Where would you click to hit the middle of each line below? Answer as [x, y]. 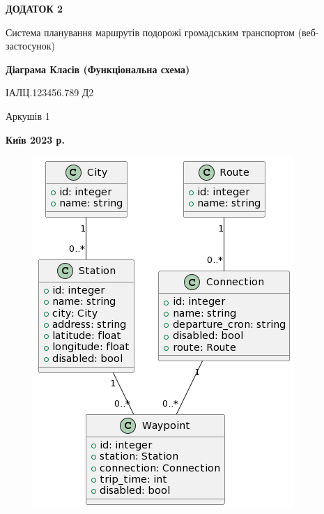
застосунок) [31, 46]
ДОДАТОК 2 [34, 8]
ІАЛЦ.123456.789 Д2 [50, 92]
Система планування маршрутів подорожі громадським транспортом [150, 32]
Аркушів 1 [28, 115]
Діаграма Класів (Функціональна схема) [98, 69]
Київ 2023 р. [35, 139]
